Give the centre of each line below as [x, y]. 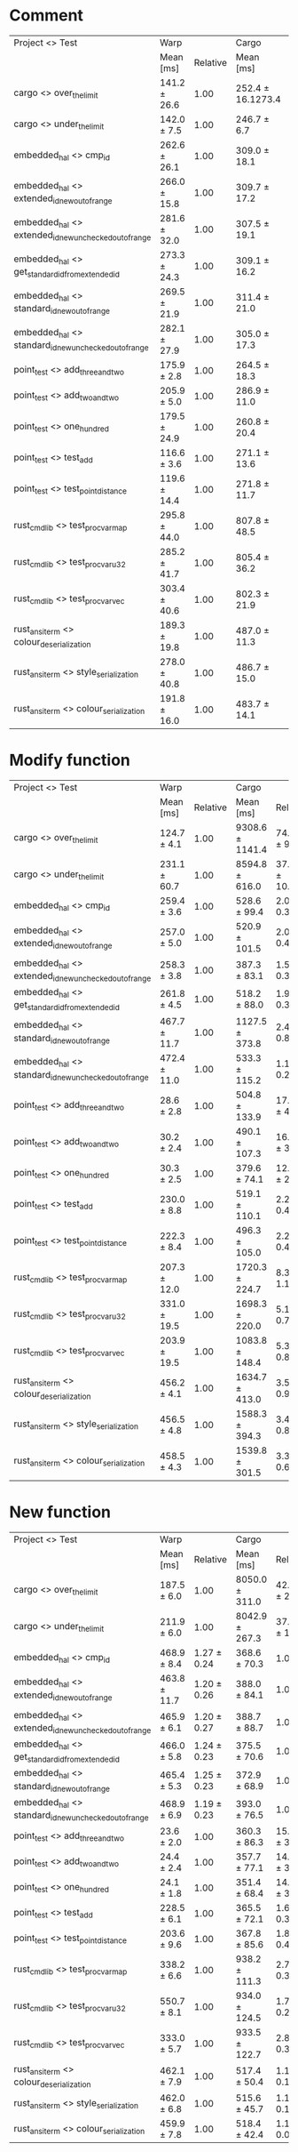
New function [60, 1512]
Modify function [70, 760]
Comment [47, 16]
